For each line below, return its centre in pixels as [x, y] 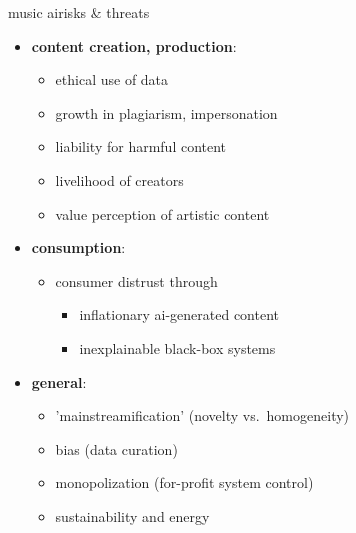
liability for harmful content [141, 146]
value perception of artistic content [162, 213]
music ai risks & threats [79, 12]
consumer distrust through [136, 280]
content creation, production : [134, 45]
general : [59, 381]
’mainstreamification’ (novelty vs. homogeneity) [202, 415]
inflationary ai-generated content [179, 314]
